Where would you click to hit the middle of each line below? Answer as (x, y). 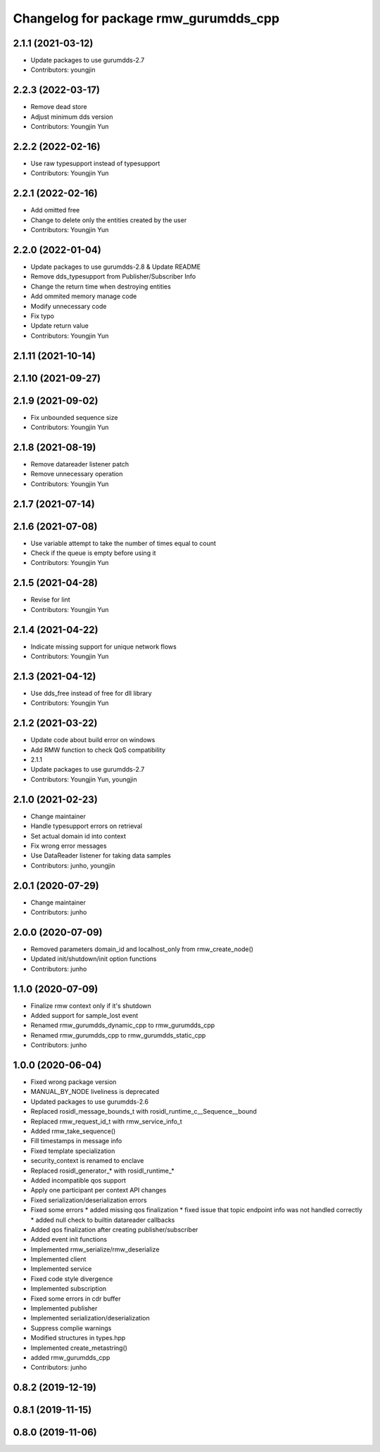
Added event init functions (69, 1240)
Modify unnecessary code (69, 306)
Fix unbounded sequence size (74, 417)
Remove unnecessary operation (77, 474)
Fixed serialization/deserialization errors (89, 1200)
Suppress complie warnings (71, 1328)
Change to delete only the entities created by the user (109, 220)
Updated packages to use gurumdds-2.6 (90, 1102)
